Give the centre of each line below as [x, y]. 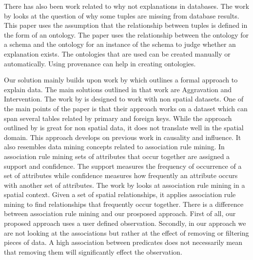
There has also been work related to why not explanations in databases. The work [126, 6]
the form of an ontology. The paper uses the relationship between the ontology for [126, 34]
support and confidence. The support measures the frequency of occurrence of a [123, 166]
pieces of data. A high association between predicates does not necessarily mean [123, 242]
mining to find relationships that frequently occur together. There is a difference [124, 204]
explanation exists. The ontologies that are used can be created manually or [117, 53]
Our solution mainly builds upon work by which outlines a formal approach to [121, 80]
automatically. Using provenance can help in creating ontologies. [100, 63]
